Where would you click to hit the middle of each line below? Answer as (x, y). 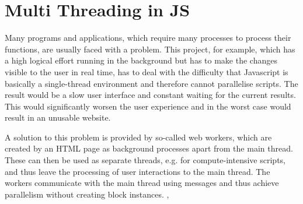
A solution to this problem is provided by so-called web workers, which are (138, 137)
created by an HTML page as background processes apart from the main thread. (149, 148)
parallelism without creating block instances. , (87, 194)
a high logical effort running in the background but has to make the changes (141, 60)
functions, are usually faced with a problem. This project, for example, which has (150, 49)
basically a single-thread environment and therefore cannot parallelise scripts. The (151, 83)
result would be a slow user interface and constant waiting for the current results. (150, 95)
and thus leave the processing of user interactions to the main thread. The (137, 171)
